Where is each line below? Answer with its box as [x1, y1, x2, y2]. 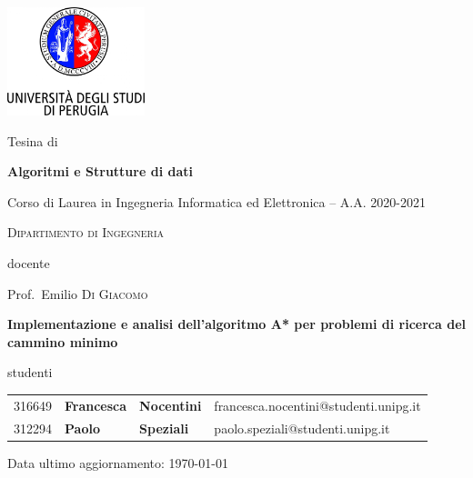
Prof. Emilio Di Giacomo [7, 284, 148, 303]
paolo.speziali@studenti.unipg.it [214, 418, 390, 437]
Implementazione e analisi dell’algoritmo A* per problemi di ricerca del [7, 314, 466, 334]
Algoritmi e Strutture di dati [7, 162, 193, 181]
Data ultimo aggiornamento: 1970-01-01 [7, 453, 228, 472]
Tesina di [7, 131, 58, 150]
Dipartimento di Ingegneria [7, 223, 165, 242]
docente [7, 253, 50, 272]
